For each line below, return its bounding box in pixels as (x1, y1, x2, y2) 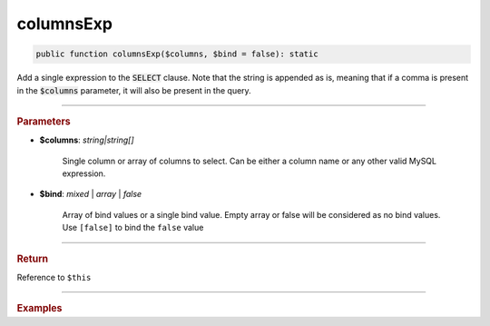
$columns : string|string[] (39, 134, 135, 145)
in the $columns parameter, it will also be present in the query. (16, 84, 251, 95)
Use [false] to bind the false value (62, 222, 204, 233)
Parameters (16, 114, 72, 127)
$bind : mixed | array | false (39, 189, 142, 200)
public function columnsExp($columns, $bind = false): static (35, 49, 318, 59)
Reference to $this (16, 272, 92, 282)
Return (16, 252, 49, 265)
